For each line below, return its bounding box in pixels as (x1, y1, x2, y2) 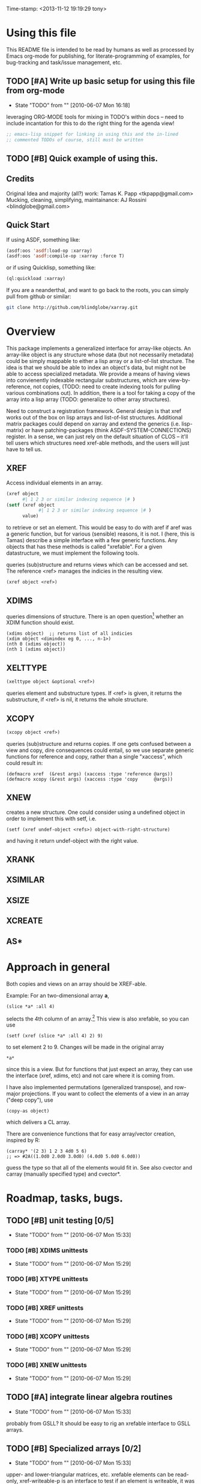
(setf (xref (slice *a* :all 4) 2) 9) (6, 1033, 103, 1039)
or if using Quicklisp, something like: (6, 264, 96, 271)
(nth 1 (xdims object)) (6, 646, 66, 653)
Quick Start (6, 220, 50, 230)
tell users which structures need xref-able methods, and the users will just (6, 439, 190, 447)
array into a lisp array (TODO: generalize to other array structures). (6, 395, 171, 403)
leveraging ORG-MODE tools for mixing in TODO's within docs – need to (6, 113, 184, 120)
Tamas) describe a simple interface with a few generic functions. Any (6, 537, 178, 544)
